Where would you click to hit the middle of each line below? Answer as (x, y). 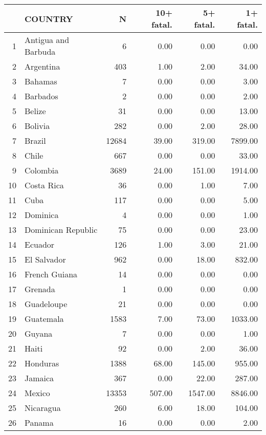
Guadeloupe (46, 304)
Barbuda (40, 51)
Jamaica (39, 378)
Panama (39, 422)
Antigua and (47, 40)
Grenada (40, 289)
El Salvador (45, 259)
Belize (35, 111)
